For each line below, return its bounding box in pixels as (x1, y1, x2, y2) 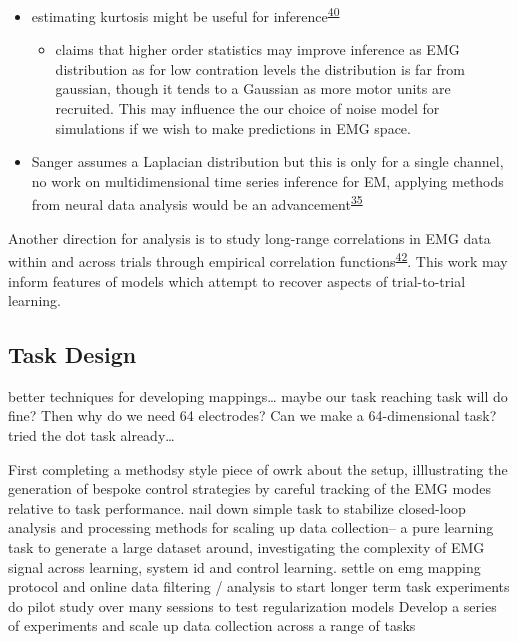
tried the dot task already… (8, 425, 175, 446)
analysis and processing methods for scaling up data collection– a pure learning (8, 517, 494, 538)
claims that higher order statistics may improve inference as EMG (55, 39, 460, 60)
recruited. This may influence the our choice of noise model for (55, 98, 440, 119)
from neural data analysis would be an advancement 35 (31, 191, 363, 215)
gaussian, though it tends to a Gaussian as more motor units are (55, 78, 451, 99)
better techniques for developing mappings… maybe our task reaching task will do (8, 385, 508, 406)
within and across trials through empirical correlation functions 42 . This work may (8, 248, 508, 271)
